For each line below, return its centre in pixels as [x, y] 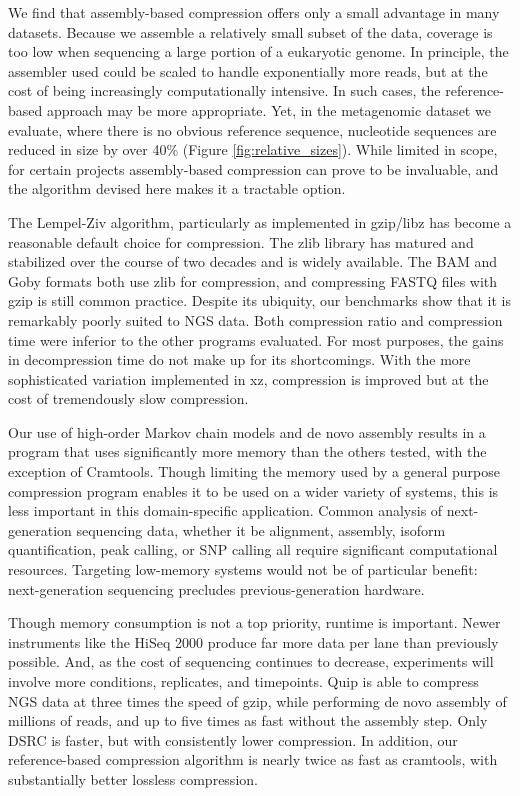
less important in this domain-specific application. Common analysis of [225, 510]
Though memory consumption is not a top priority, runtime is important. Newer [254, 622]
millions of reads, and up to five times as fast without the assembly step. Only [248, 720]
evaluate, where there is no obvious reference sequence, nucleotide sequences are [252, 129]
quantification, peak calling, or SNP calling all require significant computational [253, 549]
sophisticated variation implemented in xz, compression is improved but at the [248, 378]
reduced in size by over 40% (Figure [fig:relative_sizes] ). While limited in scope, [253, 149]
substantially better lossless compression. [133, 778]
